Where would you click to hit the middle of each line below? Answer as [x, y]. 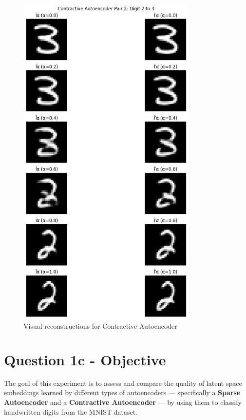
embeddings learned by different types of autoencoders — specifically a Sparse [122, 392]
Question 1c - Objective [85, 359]
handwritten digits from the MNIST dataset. [71, 411]
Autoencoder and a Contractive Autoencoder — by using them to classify [123, 402]
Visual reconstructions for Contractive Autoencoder [100, 326]
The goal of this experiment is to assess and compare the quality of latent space [123, 383]
